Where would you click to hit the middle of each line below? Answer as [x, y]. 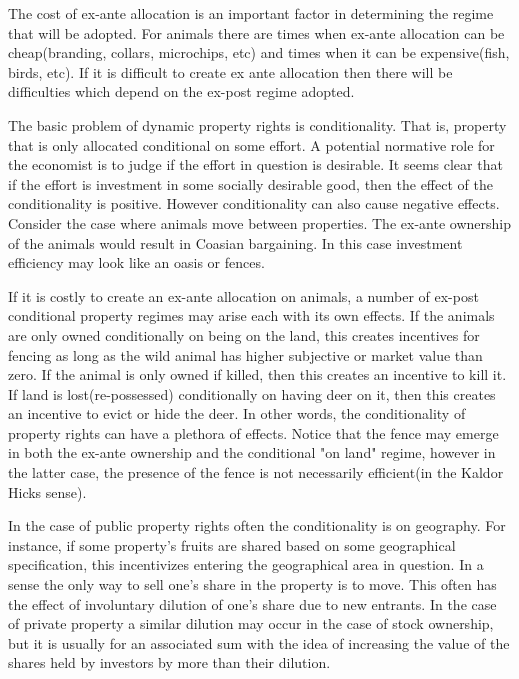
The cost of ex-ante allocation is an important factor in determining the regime [251, 13]
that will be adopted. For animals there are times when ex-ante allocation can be [256, 32]
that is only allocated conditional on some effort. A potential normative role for [251, 144]
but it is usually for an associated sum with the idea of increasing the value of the [259, 642]
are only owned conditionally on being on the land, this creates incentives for [244, 334]
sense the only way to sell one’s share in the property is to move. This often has [252, 584]
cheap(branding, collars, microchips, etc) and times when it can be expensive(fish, [259, 52]
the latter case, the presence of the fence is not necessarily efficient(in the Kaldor [256, 472]
